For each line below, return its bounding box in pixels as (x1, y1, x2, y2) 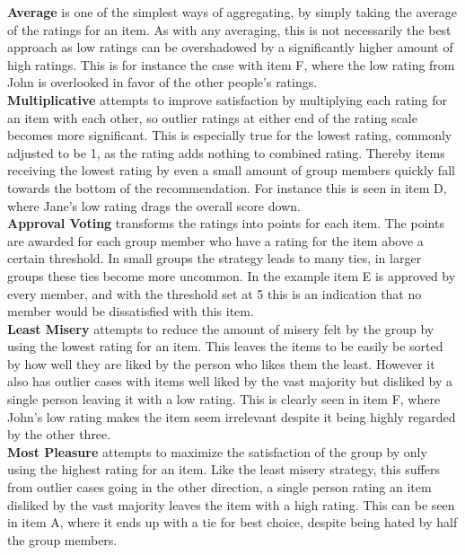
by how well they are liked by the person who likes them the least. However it (7, 354, 435, 373)
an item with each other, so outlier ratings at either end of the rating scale (7, 108, 417, 127)
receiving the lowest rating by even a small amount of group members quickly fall (7, 161, 455, 180)
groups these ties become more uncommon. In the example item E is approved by (7, 266, 456, 285)
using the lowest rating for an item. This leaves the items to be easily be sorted (7, 337, 443, 356)
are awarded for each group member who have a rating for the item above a (7, 231, 424, 250)
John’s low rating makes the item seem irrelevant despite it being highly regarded (7, 407, 456, 426)
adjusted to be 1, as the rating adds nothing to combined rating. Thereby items (7, 143, 445, 162)
